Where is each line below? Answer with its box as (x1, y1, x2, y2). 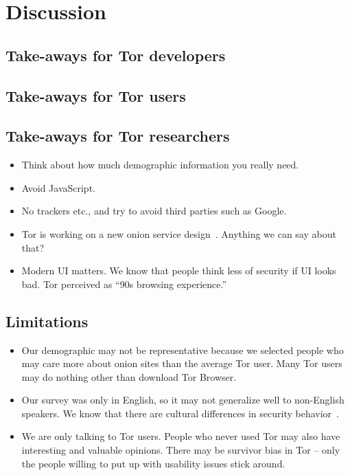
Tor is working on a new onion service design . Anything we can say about (21, 226, 336, 241)
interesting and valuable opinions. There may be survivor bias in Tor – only (21, 443, 340, 457)
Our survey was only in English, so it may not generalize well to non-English (21, 393, 345, 407)
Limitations (5, 310, 89, 331)
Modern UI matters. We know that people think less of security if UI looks (21, 263, 336, 278)
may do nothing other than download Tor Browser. (21, 369, 237, 384)
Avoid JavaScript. (21, 180, 95, 195)
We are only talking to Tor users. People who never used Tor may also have (21, 429, 340, 443)
